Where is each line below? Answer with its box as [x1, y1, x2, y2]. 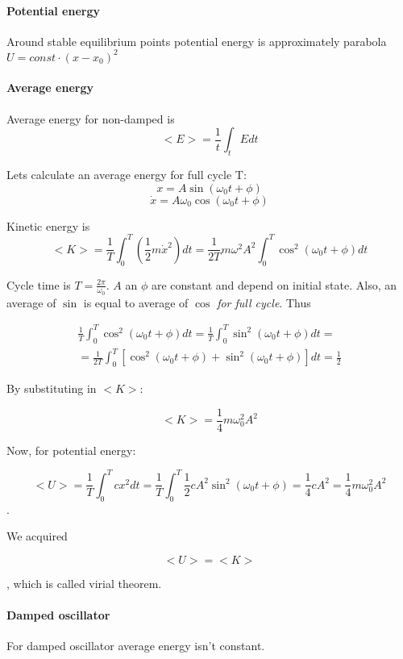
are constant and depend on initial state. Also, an [151, 276, 397, 293]
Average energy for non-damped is [6, 110, 175, 127]
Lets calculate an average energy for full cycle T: [6, 166, 247, 183]
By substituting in [6, 380, 97, 397]
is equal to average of [83, 294, 189, 311]
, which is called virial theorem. [6, 574, 162, 591]
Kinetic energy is [6, 217, 90, 234]
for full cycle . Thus [217, 294, 311, 311]
